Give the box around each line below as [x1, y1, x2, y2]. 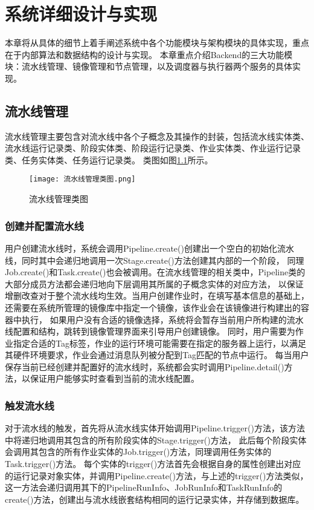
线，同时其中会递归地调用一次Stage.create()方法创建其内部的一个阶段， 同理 [5, 253, 304, 266]
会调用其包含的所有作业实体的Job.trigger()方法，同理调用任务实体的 [5, 445, 272, 458]
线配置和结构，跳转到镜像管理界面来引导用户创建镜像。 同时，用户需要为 [5, 325, 295, 338]
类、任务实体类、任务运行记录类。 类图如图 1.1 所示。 [5, 153, 213, 166]
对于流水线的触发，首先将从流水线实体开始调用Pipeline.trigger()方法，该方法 [5, 422, 305, 434]
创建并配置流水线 [5, 218, 84, 233]
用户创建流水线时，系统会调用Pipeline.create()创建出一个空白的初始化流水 [5, 241, 294, 254]
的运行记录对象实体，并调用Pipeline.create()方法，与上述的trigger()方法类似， [5, 469, 309, 482]
